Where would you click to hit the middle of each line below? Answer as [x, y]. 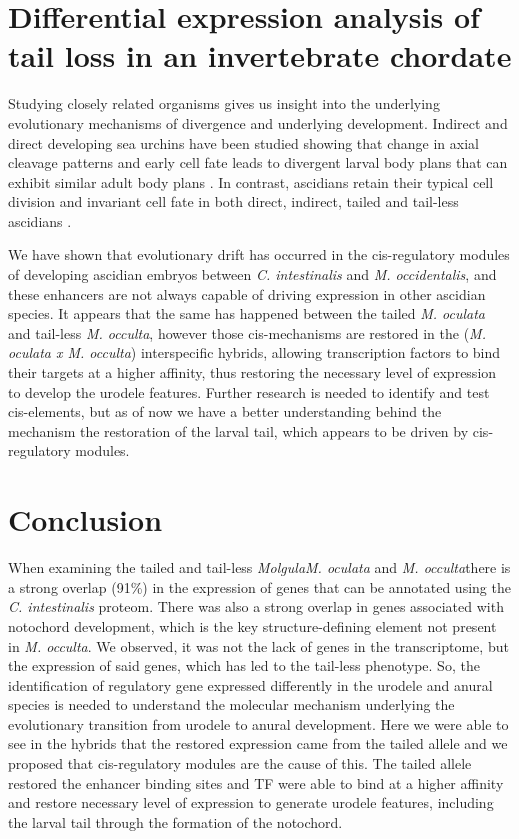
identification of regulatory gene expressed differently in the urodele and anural [250, 684]
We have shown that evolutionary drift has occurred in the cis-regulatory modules [259, 254]
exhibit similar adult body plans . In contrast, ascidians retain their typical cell [251, 181]
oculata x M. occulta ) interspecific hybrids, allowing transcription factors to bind [254, 352]
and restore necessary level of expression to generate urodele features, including [251, 802]
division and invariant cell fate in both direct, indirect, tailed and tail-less [233, 201]
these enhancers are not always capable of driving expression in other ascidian [247, 293]
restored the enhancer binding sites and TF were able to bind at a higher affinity [256, 782]
